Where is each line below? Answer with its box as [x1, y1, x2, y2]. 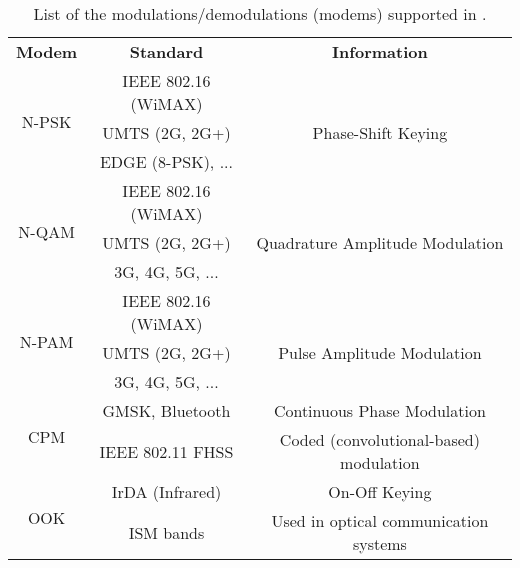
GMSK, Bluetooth [102, 399, 231, 422]
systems [352, 532, 407, 555]
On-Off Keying [328, 480, 432, 503]
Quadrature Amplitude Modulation [256, 231, 504, 254]
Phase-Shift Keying [312, 121, 448, 144]
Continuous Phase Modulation [273, 399, 486, 422]
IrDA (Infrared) [111, 480, 222, 503]
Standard [129, 40, 204, 63]
